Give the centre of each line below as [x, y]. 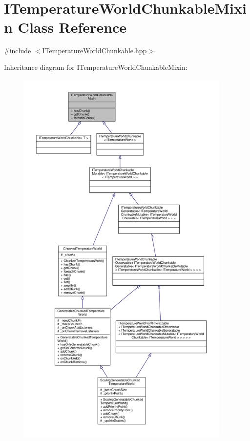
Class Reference [72, 27]
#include [18, 51]
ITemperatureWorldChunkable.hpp [94, 51]
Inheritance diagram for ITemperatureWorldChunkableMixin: [96, 67]
